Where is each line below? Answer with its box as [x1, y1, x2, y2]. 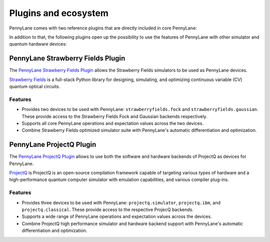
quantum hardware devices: [9, 41, 67, 47]
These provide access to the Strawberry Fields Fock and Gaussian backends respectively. [21, 113, 207, 119]
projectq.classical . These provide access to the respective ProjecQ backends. [21, 206, 193, 212]
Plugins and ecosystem [9, 7, 108, 18]
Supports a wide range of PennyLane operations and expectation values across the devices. [21, 213, 212, 219]
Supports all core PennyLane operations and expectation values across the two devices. [21, 120, 204, 126]
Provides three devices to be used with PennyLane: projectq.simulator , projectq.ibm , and [21, 199, 221, 205]
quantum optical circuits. [9, 83, 60, 89]
